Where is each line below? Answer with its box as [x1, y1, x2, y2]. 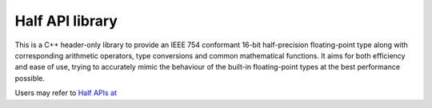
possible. [14, 73, 46, 83]
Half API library [14, 12, 118, 30]
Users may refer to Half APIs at [14, 88, 118, 98]
